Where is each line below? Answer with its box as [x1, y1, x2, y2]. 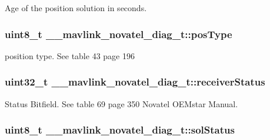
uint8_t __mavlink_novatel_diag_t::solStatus [5, 122, 235, 137]
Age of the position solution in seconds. [5, 2, 147, 13]
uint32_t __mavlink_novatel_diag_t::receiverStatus [5, 74, 265, 89]
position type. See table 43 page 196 [5, 49, 135, 62]
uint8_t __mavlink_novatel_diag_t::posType [5, 26, 232, 41]
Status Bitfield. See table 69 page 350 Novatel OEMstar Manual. [5, 97, 238, 110]
